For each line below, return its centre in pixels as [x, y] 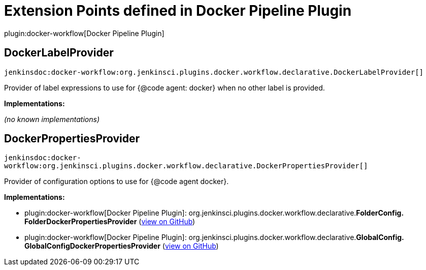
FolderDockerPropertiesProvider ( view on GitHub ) [110, 222]
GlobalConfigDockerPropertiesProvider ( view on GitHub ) [122, 246]
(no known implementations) [52, 119]
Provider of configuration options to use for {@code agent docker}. [117, 182]
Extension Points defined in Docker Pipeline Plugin [178, 11]
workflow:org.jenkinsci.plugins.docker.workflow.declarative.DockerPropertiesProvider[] [186, 166]
